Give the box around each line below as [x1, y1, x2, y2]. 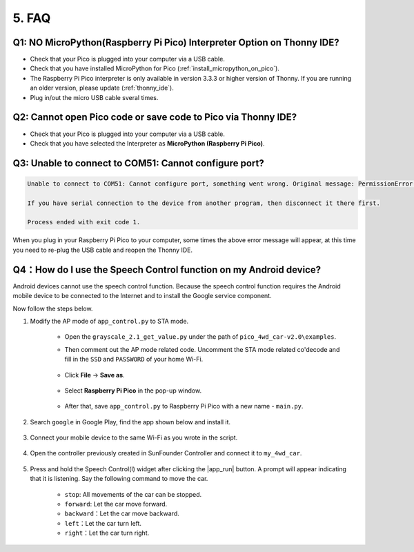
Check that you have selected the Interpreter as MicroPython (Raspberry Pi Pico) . [30, 139, 265, 148]
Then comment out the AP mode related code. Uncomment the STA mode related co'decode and [64, 345, 340, 353]
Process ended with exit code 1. [27, 218, 141, 226]
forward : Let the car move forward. [64, 500, 168, 509]
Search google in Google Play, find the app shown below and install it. [30, 417, 231, 426]
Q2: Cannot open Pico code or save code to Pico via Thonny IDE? [12, 111, 297, 124]
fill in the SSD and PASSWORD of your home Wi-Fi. [64, 355, 204, 364]
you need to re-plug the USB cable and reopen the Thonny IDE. [12, 246, 193, 254]
